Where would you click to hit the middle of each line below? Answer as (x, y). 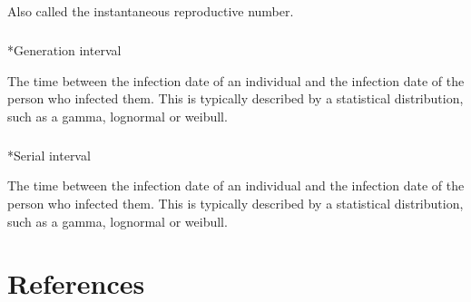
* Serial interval (49, 155)
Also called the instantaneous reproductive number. (151, 11)
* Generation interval (64, 49)
